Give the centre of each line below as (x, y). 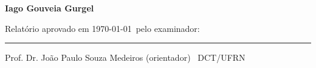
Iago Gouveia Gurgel (50, 8)
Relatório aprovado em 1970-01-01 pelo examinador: (102, 28)
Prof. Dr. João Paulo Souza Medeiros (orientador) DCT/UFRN (125, 57)
